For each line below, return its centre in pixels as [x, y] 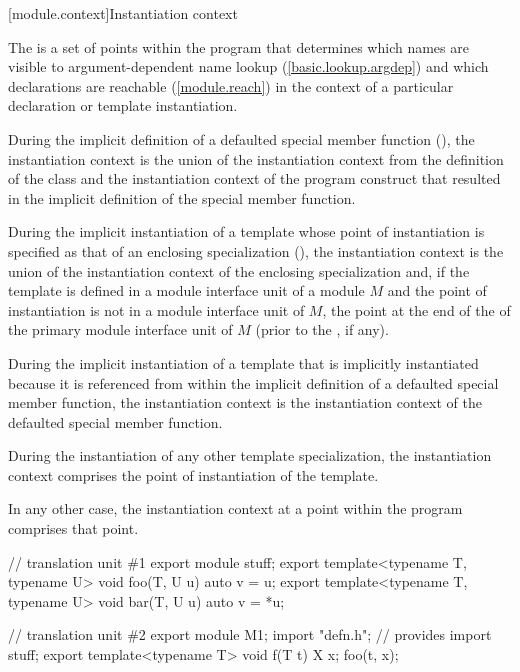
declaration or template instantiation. [123, 105]
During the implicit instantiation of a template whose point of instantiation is [246, 231]
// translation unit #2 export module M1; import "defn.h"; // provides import [250, 634]
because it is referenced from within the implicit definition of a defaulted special [253, 382]
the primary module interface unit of [120, 329]
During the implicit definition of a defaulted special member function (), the [241, 138]
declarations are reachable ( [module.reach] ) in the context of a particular [231, 85]
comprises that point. [73, 528]
